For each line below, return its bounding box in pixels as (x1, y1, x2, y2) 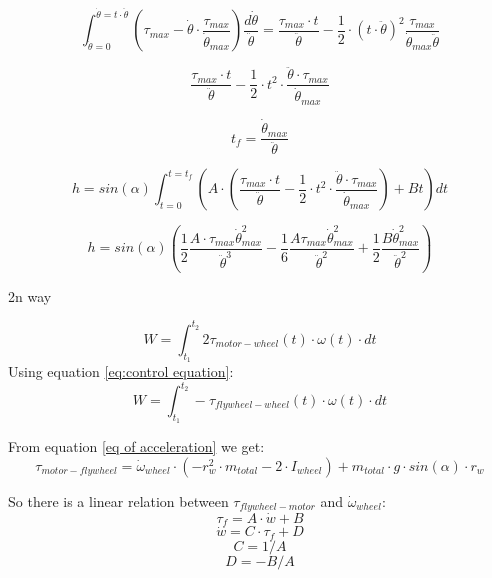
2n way (8, 285, 52, 306)
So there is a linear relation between (8, 490, 229, 511)
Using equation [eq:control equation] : (8, 360, 234, 381)
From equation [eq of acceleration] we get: (8, 436, 265, 457)
